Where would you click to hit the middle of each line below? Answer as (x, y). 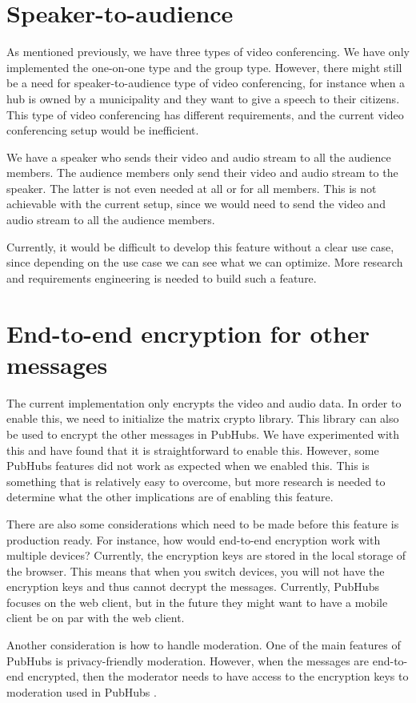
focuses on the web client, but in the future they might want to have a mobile (197, 602)
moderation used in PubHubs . (82, 691)
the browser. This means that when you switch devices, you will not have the (196, 570)
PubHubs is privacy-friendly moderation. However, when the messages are (188, 660)
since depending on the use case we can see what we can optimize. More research (205, 262)
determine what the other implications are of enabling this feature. (170, 497)
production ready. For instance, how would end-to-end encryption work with (194, 539)
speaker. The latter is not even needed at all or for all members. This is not (192, 188)
